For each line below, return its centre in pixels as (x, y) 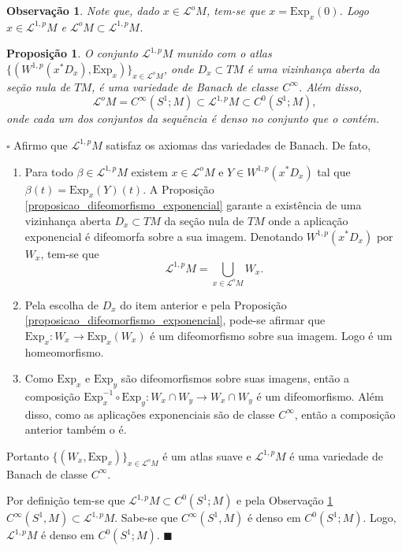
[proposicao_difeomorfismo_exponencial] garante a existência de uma (193, 205)
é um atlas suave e (207, 455)
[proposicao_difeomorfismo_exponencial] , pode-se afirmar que (175, 320)
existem (149, 171)
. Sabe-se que (146, 518)
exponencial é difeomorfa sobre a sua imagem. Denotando (164, 236)
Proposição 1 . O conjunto (72, 53)
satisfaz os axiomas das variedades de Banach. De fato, (238, 144)
